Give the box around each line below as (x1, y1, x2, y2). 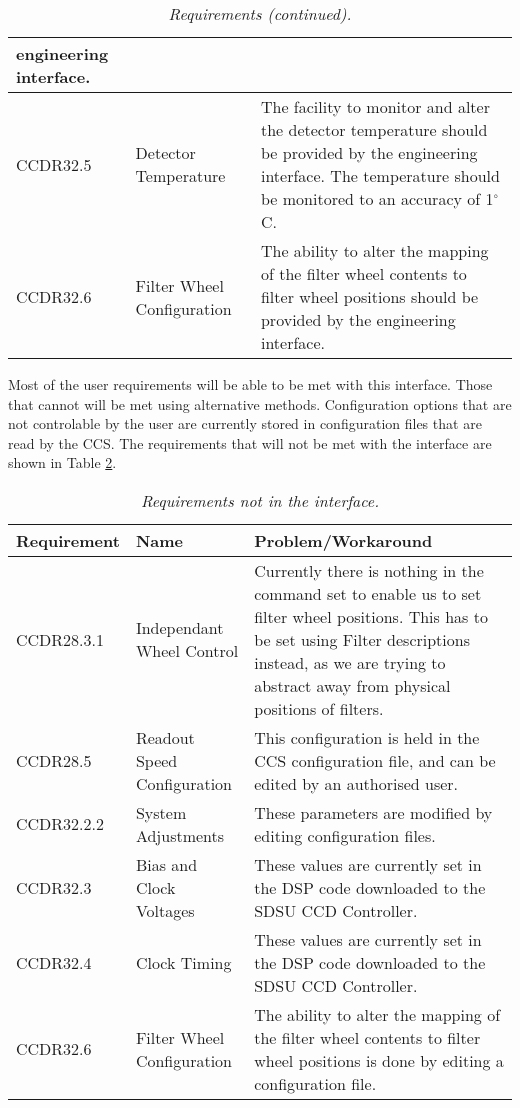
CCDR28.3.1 (16, 627, 105, 651)
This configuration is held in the (254, 725, 480, 749)
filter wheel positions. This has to (254, 604, 488, 628)
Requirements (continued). (168, 2, 352, 25)
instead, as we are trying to (254, 650, 446, 674)
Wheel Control (135, 639, 239, 663)
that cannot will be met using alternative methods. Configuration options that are (8, 393, 512, 414)
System (135, 800, 187, 824)
